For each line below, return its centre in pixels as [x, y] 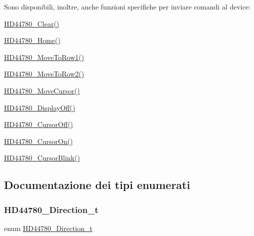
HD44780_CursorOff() [39, 124]
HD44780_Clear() [32, 23]
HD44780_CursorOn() [38, 141]
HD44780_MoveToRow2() [44, 74]
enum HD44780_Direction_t [48, 228]
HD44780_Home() [32, 40]
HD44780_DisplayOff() [40, 107]
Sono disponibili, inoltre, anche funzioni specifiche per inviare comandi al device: [127, 6]
